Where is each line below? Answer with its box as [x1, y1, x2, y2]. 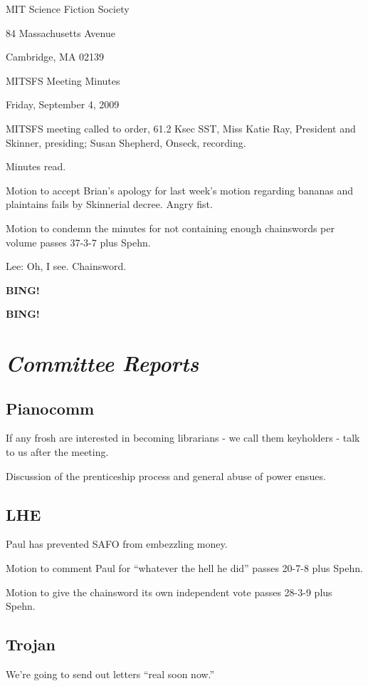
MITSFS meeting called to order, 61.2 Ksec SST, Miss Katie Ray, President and [6, 120, 356, 135]
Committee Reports [6, 348, 199, 378]
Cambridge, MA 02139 [6, 49, 105, 64]
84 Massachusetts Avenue [6, 25, 115, 40]
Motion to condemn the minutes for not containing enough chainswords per [6, 220, 335, 235]
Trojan [6, 633, 56, 655]
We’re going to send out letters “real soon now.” [6, 667, 215, 682]
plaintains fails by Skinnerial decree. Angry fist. [6, 197, 213, 212]
